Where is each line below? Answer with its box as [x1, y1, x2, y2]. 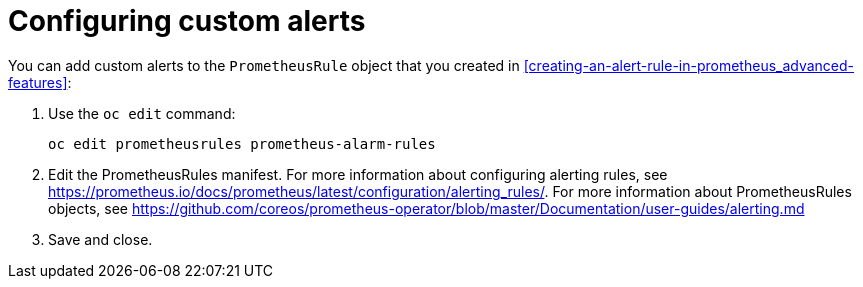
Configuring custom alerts [8, 4, 366, 38]
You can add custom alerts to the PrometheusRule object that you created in [8, 56, 520, 74]
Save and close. [48, 230, 153, 248]
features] [8, 73, 68, 91]
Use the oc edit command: [48, 104, 236, 122]
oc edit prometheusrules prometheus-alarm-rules [48, 135, 436, 152]
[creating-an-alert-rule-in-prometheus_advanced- [523, 56, 855, 74]
